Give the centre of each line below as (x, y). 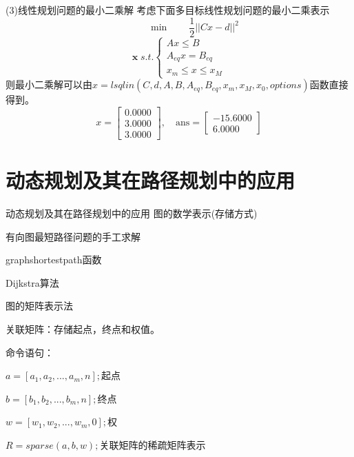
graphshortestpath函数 (54, 260)
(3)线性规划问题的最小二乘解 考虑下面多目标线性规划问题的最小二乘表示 (168, 10)
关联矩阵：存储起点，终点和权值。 (83, 328)
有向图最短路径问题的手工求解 (73, 236)
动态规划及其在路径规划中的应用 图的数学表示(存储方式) (132, 213)
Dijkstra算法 (32, 282)
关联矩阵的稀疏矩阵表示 (153, 444)
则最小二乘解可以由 (49, 84)
